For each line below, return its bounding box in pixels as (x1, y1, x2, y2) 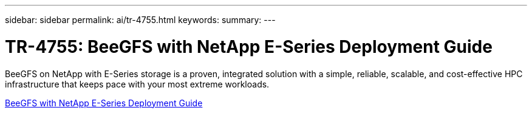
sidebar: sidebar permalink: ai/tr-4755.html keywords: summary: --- (5, 15, 276, 25)
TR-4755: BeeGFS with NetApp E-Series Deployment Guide (5, 36, 493, 57)
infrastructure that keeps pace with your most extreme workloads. (5, 78, 270, 89)
